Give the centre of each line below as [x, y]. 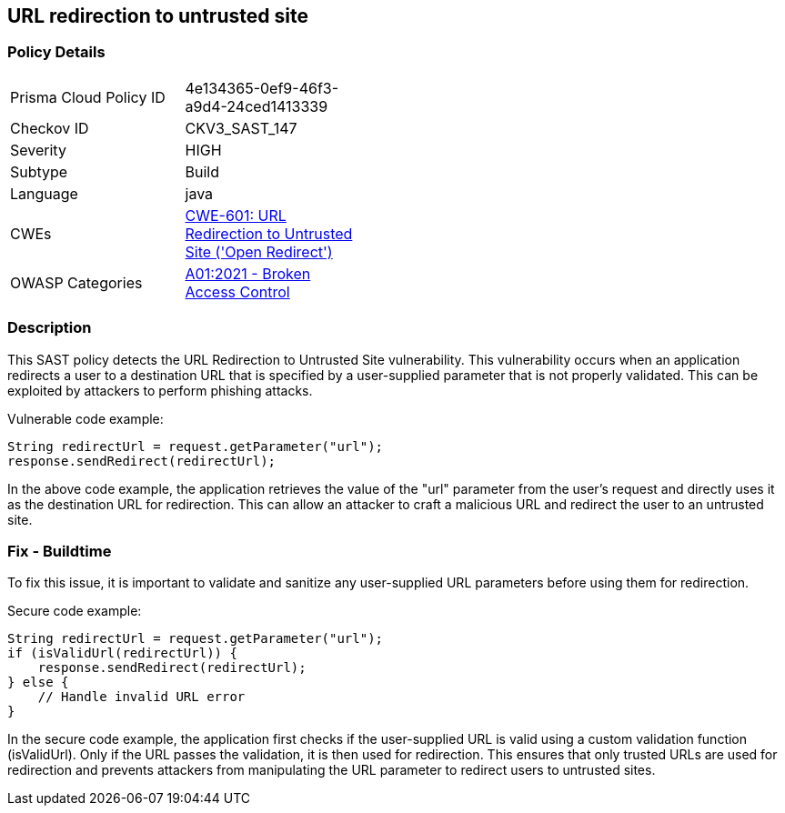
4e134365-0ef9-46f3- [262, 88]
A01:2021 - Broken [248, 273]
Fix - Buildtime [60, 551]
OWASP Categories [76, 282]
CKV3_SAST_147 [241, 128]
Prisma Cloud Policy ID [88, 97]
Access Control [237, 291]
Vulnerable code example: [86, 418]
